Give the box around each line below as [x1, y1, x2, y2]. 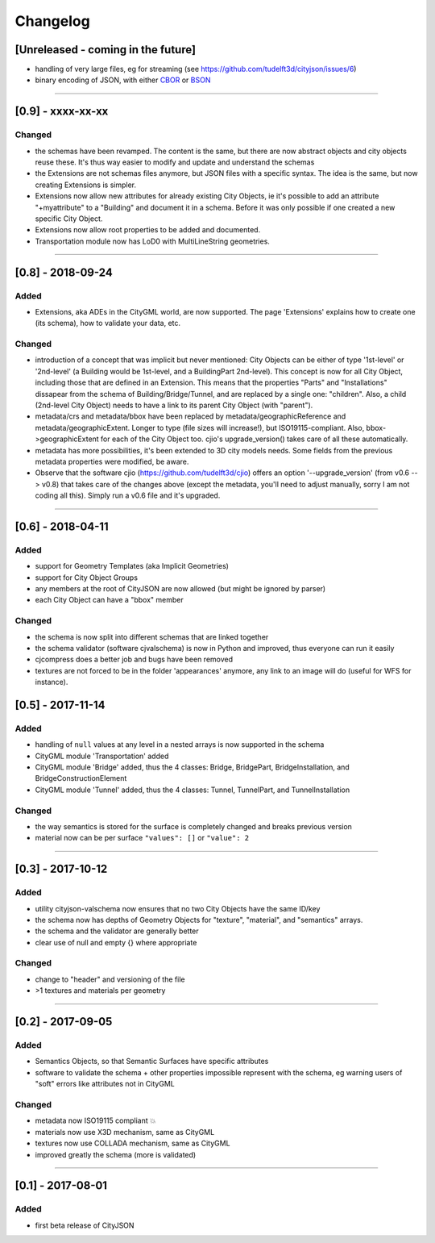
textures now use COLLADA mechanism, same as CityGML [35, 1138, 230, 1149]
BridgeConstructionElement [35, 774, 127, 783]
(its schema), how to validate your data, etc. [35, 319, 181, 328]
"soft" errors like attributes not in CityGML [35, 1079, 175, 1089]
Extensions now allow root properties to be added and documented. [35, 225, 261, 235]
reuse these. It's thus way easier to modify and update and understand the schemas [35, 157, 315, 167]
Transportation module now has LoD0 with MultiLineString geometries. [35, 236, 270, 246]
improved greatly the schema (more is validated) [35, 1149, 197, 1159]
